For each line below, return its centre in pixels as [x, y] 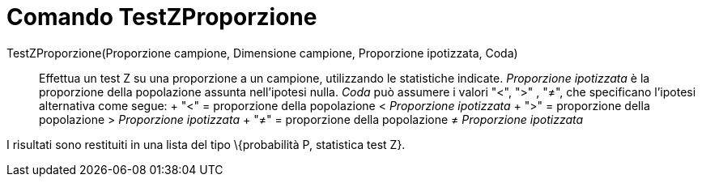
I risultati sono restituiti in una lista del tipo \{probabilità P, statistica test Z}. [206, 144]
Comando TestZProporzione [162, 17]
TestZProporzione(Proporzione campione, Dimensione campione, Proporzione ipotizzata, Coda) [262, 53]
